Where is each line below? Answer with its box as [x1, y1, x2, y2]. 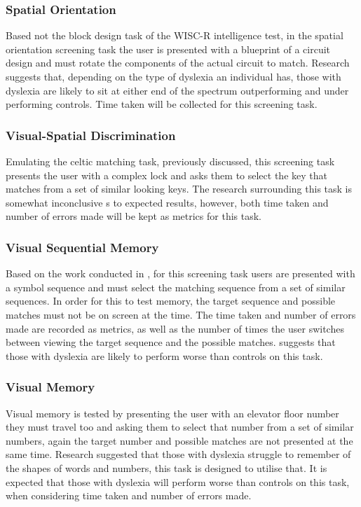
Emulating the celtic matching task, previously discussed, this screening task [6, 154, 335, 168]
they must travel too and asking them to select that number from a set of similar [6, 419, 354, 434]
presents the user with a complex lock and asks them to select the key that [6, 167, 327, 182]
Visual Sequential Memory [6, 238, 159, 256]
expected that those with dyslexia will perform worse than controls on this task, [6, 474, 350, 489]
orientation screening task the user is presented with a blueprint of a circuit [6, 41, 331, 56]
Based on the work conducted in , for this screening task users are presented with [6, 266, 355, 281]
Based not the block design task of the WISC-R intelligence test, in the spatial [6, 28, 343, 43]
